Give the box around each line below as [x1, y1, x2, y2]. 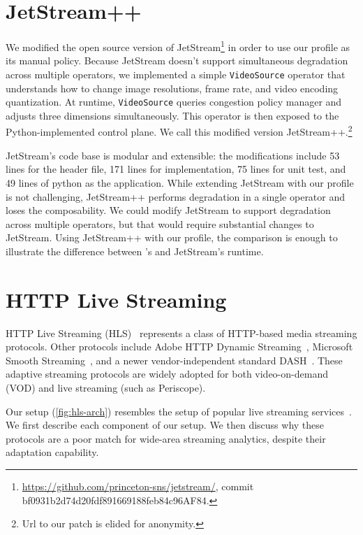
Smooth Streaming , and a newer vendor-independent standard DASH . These [6, 352, 343, 367]
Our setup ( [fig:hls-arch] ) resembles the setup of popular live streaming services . [6, 404, 352, 418]
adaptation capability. [6, 445, 99, 459]
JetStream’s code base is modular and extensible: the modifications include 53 [6, 148, 340, 162]
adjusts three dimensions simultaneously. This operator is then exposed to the [6, 108, 339, 122]
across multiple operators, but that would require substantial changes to [6, 216, 314, 231]
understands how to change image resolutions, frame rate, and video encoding [6, 80, 339, 95]
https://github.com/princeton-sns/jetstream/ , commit [22, 478, 254, 493]
